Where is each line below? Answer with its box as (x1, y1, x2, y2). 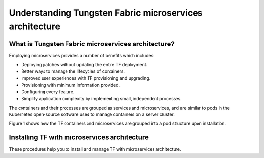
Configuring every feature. (21, 89, 75, 95)
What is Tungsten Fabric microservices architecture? (9, 40, 175, 48)
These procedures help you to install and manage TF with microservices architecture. (9, 146, 181, 152)
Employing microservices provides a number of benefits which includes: (9, 52, 155, 58)
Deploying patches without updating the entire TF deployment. (21, 62, 148, 68)
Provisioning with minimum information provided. (21, 82, 120, 88)
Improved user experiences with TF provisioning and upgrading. (21, 75, 151, 81)
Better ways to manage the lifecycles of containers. (21, 68, 125, 74)
